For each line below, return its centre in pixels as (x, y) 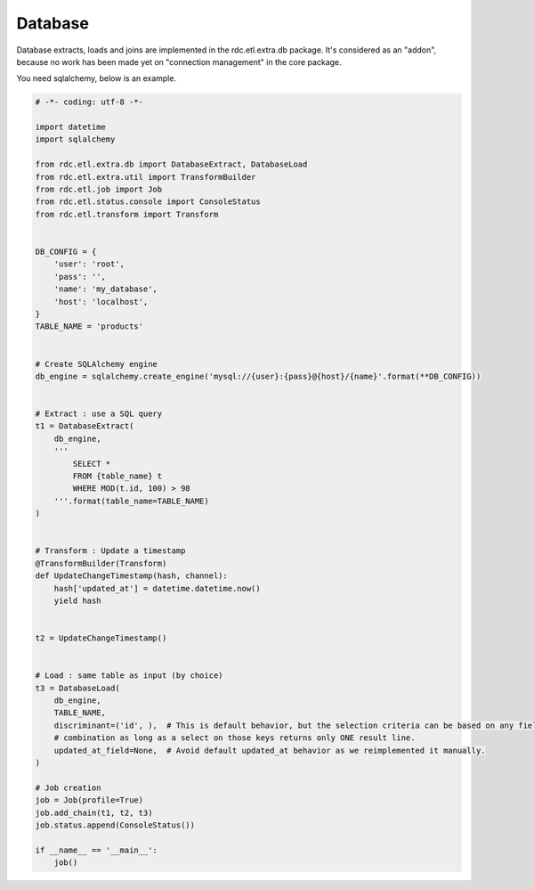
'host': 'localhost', (101, 302)
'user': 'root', (89, 264)
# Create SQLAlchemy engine (96, 364)
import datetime (71, 127)
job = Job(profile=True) (89, 800)
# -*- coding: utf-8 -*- (89, 102)
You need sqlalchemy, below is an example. (97, 78)
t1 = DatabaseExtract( (85, 426)
